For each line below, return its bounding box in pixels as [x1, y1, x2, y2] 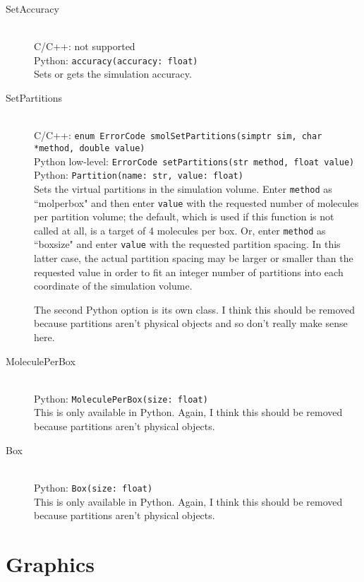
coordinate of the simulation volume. [34, 278, 193, 293]
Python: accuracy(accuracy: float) [34, 52, 198, 67]
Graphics [6, 549, 95, 578]
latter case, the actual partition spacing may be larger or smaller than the [34, 251, 353, 266]
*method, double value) [34, 143, 145, 153]
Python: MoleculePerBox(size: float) [34, 391, 208, 405]
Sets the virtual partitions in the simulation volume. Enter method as [34, 181, 332, 196]
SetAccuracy [6, 1, 59, 16]
